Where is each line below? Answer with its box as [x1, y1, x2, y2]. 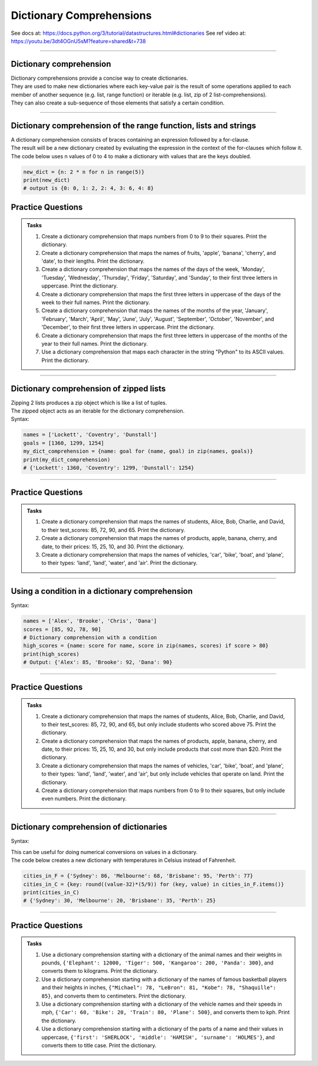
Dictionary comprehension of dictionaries [11, 822, 168, 832]
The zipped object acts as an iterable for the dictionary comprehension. [11, 407, 185, 414]
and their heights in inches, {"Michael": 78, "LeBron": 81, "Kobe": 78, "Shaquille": [41, 984, 276, 991]
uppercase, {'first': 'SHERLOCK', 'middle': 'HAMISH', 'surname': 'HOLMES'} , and [41, 1034, 275, 1041]
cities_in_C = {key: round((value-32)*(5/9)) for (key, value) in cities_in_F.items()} [23, 881, 284, 888]
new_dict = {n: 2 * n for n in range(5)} [23, 168, 145, 175]
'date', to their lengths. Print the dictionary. [41, 257, 145, 265]
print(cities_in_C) [23, 889, 79, 895]
